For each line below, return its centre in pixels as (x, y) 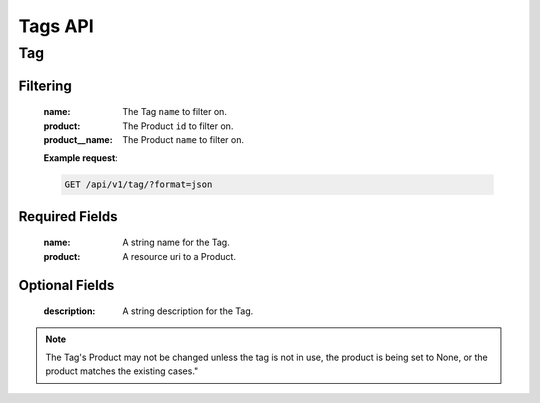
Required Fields (68, 216)
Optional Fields (66, 285)
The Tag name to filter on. (174, 112)
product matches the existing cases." (122, 371)
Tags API (56, 26)
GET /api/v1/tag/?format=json (138, 184)
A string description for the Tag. (188, 311)
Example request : (81, 158)
